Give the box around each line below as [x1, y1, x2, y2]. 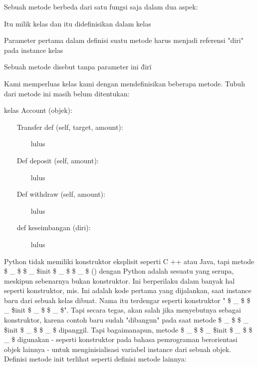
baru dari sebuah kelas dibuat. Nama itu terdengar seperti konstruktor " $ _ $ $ [4, 295, 251, 305]
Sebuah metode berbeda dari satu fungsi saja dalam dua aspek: [4, 1, 198, 11]
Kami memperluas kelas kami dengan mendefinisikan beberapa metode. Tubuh [4, 78, 245, 88]
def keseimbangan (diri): [16, 222, 91, 233]
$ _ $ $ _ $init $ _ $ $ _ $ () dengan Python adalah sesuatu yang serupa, [4, 266, 234, 276]
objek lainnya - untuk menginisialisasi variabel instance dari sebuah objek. [4, 344, 232, 354]
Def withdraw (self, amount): [16, 189, 105, 199]
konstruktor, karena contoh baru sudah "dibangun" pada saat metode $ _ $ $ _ [4, 315, 249, 325]
